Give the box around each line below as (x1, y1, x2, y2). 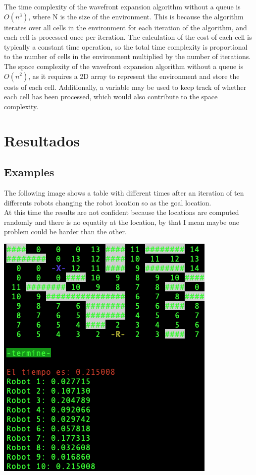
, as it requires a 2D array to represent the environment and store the (28, 70, 240, 81)
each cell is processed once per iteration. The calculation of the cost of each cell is (4, 32, 252, 42)
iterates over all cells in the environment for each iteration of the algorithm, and (4, 22, 247, 32)
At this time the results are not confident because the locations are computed (4, 207, 239, 217)
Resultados (4, 130, 80, 150)
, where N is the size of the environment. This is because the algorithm (28, 11, 244, 21)
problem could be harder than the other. (4, 226, 127, 237)
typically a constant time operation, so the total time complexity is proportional (4, 41, 248, 52)
